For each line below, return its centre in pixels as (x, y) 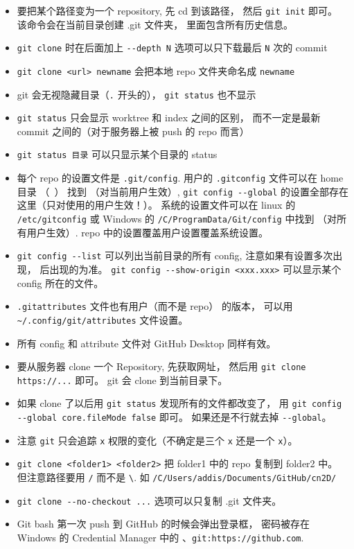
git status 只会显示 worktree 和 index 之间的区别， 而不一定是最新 (169, 117)
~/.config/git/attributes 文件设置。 (103, 319)
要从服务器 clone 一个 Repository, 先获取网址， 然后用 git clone (161, 366)
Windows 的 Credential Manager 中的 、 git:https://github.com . (160, 537)
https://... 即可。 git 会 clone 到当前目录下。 (122, 380)
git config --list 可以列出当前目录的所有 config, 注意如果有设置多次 (175, 255)
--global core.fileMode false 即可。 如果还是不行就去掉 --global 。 (174, 417)
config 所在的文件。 (60, 282)
